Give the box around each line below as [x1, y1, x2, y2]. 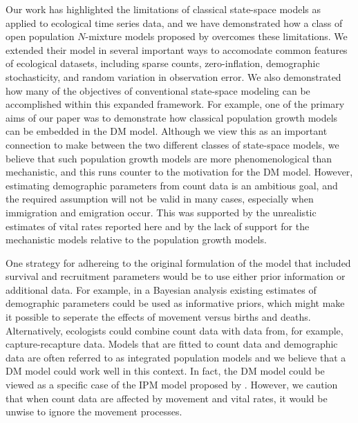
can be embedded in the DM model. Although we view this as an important [6, 124, 328, 138]
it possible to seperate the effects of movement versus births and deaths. [6, 310, 311, 324]
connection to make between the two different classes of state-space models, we [6, 137, 339, 151]
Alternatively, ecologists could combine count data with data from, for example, [6, 323, 343, 337]
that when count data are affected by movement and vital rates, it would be [6, 391, 328, 405]
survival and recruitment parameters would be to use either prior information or [6, 269, 346, 283]
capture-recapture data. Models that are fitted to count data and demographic [6, 337, 338, 351]
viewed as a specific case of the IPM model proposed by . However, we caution [6, 377, 338, 392]
